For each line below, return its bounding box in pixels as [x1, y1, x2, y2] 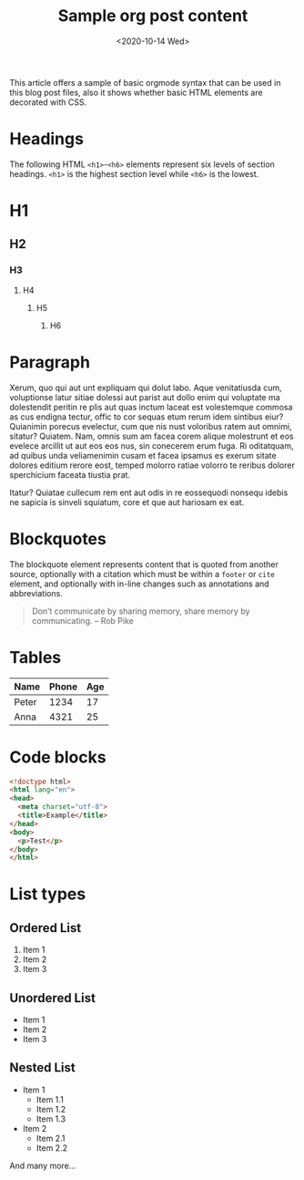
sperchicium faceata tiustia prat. [9, 469, 130, 480]
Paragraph [9, 352, 91, 372]
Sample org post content [57, 5, 248, 26]
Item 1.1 [35, 1093, 64, 1104]
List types [9, 884, 86, 905]
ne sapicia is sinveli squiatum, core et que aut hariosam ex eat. [9, 496, 245, 507]
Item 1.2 [35, 1103, 66, 1114]
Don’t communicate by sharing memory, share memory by [31, 606, 250, 616]
